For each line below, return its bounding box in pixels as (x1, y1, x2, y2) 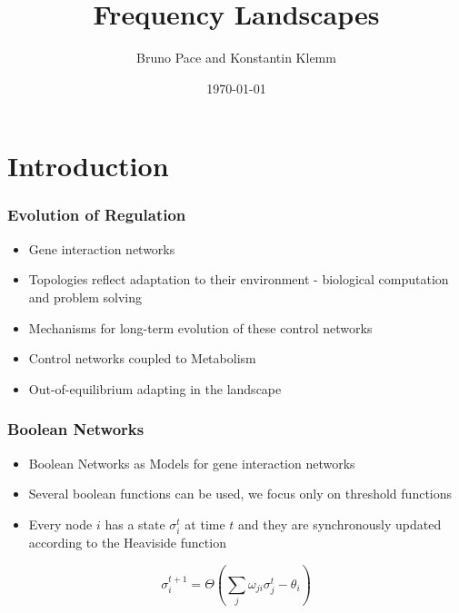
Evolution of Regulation (7, 203, 186, 226)
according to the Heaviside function (28, 532, 226, 551)
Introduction (7, 147, 169, 184)
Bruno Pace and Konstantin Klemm (136, 48, 336, 67)
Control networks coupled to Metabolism (28, 349, 256, 368)
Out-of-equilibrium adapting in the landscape (28, 379, 282, 398)
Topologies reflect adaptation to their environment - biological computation (28, 270, 449, 289)
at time (185, 514, 225, 533)
